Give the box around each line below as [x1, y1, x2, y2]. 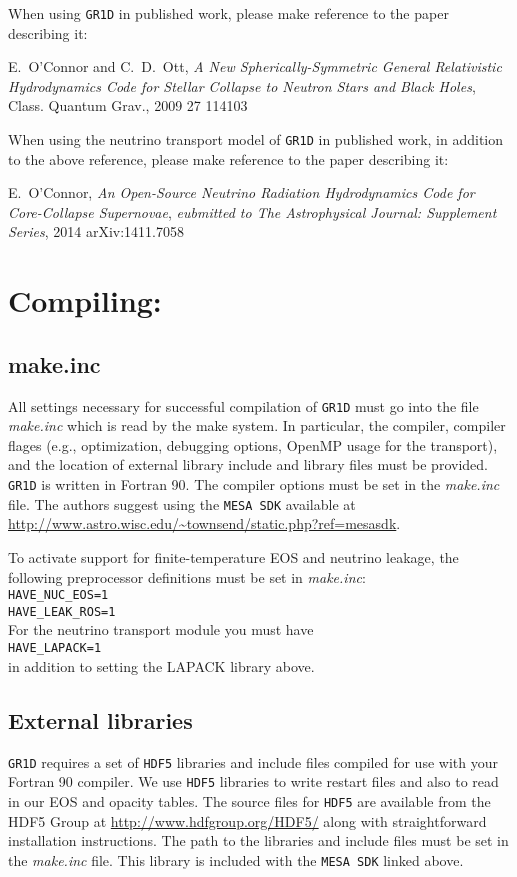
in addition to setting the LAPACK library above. [8, 655, 315, 676]
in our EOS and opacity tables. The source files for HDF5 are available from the [8, 790, 491, 811]
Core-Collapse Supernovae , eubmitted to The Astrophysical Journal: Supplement [8, 201, 497, 222]
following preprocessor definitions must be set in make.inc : [8, 566, 366, 587]
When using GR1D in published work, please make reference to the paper [8, 3, 449, 23]
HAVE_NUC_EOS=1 [8, 588, 109, 603]
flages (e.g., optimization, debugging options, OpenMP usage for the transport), [8, 434, 498, 455]
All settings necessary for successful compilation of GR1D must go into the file [8, 395, 479, 416]
